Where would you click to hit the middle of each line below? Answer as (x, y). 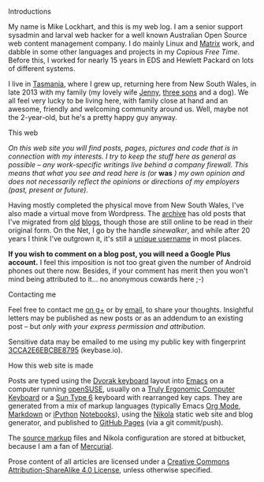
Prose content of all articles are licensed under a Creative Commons (119, 461)
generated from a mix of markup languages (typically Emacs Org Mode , (125, 406)
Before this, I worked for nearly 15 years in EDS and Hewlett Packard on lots (131, 60)
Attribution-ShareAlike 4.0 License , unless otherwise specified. (110, 470)
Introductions (30, 11)
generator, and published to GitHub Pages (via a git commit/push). (116, 422)
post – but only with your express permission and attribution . (107, 326)
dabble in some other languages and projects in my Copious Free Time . (124, 52)
